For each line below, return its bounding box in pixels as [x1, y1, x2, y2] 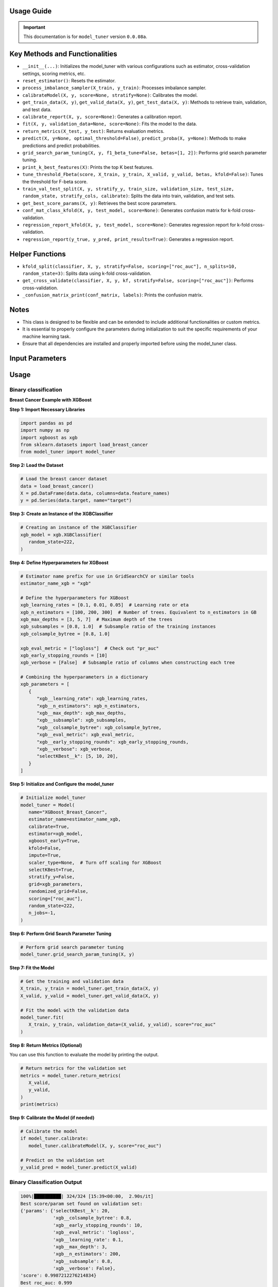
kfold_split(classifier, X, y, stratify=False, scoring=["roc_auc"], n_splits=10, [22, 263, 237, 269]
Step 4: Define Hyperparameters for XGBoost [9, 559, 109, 566]
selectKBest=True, [28, 867, 75, 873]
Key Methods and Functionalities [9, 49, 117, 59]
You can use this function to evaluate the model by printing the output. [9, 1052, 159, 1058]
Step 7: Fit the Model [9, 965, 55, 971]
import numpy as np [20, 427, 69, 433]
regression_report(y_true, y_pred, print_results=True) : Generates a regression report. [22, 236, 234, 242]
